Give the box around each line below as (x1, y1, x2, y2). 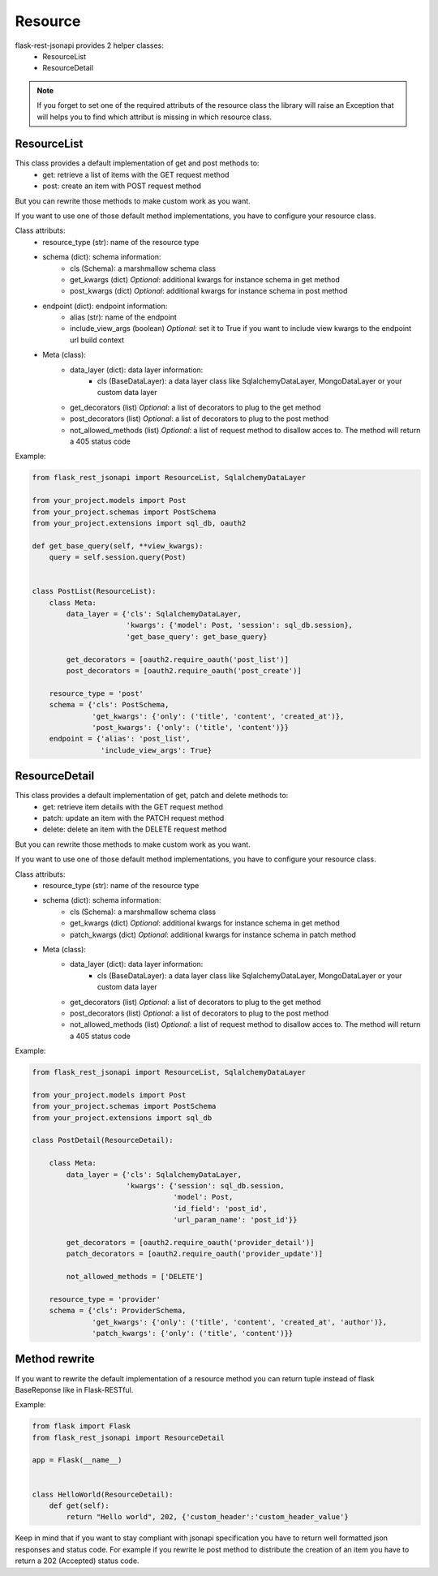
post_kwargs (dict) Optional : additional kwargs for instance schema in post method (70, 286, 348, 296)
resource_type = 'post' (49, 689, 144, 698)
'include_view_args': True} (100, 745, 213, 754)
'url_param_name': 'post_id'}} (173, 1215, 298, 1225)
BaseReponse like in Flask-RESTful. (15, 1385, 134, 1394)
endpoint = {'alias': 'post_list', (49, 734, 191, 744)
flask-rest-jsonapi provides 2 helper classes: (15, 41, 164, 50)
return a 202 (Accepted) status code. (15, 1556, 140, 1565)
